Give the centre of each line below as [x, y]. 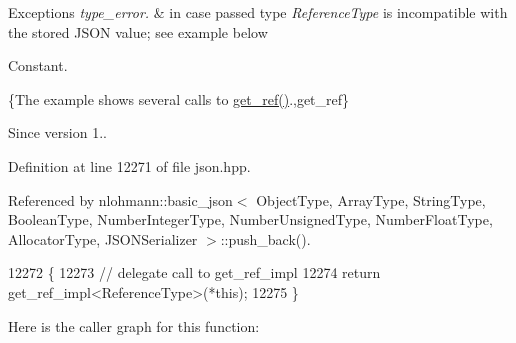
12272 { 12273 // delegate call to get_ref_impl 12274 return [194, 272]
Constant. [38, 65]
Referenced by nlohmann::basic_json [120, 199]
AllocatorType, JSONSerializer [103, 238]
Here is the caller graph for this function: [134, 325]
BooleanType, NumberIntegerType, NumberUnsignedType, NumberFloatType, [250, 219]
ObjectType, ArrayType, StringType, [371, 199]
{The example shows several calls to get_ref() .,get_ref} [179, 98]
